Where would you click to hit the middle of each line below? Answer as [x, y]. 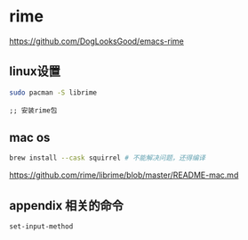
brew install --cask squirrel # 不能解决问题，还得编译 [108, 158]
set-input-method [41, 227]
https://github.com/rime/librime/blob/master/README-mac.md [124, 175]
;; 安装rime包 [33, 110]
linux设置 [35, 72]
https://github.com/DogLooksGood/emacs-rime [96, 41]
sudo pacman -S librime [53, 92]
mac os [30, 138]
